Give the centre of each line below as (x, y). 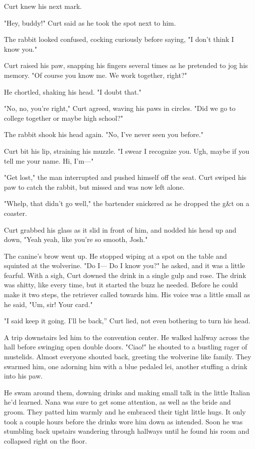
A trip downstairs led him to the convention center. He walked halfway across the (127, 337)
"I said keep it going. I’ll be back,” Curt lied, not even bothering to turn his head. (127, 321)
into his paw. (23, 376)
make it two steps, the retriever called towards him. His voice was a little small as (127, 294)
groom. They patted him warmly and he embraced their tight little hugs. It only (125, 412)
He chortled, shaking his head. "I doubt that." (73, 91)
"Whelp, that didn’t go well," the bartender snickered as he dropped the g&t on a (127, 203)
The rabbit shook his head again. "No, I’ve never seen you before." (104, 134)
